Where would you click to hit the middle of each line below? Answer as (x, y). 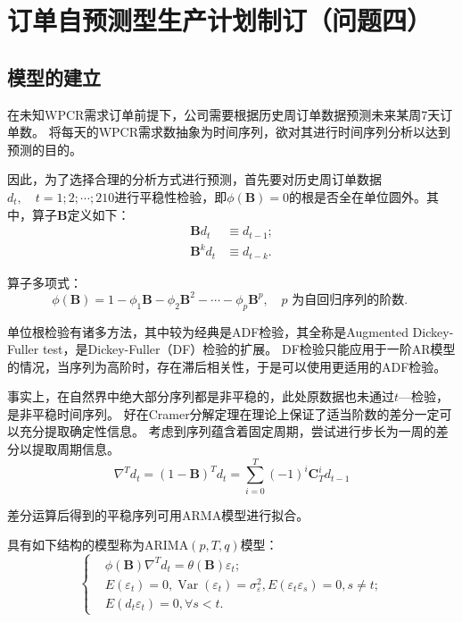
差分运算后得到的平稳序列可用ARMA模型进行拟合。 (158, 514)
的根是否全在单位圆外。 (358, 196)
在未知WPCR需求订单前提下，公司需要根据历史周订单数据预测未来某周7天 (224, 114)
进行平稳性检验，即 (171, 196)
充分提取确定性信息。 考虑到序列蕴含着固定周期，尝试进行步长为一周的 (227, 431)
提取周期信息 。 (75, 449)
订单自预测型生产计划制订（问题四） (220, 20)
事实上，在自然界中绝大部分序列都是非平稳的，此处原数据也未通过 (201, 396)
